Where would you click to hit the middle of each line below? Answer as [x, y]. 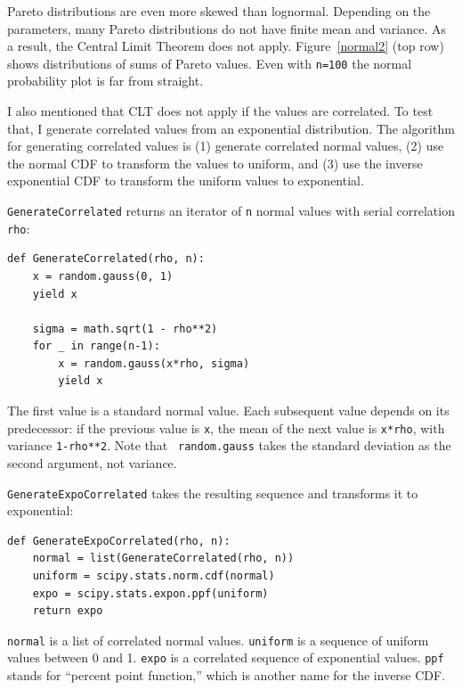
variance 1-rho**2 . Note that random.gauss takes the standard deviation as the [229, 445]
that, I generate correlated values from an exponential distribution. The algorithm [231, 128]
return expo [68, 611]
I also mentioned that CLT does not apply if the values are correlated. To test [220, 111]
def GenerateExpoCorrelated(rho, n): [119, 541]
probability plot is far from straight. [105, 81]
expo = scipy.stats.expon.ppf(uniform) [150, 593]
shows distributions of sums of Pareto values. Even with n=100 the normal [210, 63]
